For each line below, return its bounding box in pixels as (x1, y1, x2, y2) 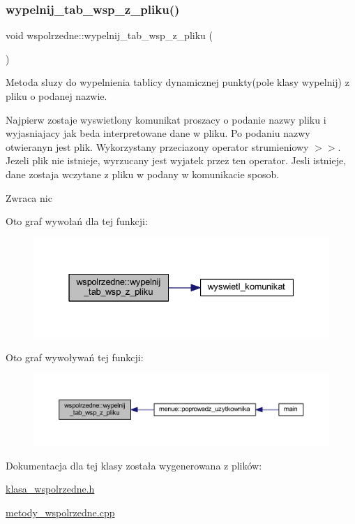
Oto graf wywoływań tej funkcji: (6, 349, 144, 364)
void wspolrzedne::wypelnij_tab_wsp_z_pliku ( (6, 28, 213, 43)
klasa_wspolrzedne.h (6, 481, 95, 496)
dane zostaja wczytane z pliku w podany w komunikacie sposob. (6, 166, 280, 181)
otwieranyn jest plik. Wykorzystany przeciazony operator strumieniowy (6, 139, 309, 154)
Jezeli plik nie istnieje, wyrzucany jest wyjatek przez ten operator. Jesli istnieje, (6, 153, 347, 168)
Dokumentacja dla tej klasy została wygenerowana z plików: (6, 458, 262, 472)
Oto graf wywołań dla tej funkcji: (6, 214, 148, 228)
